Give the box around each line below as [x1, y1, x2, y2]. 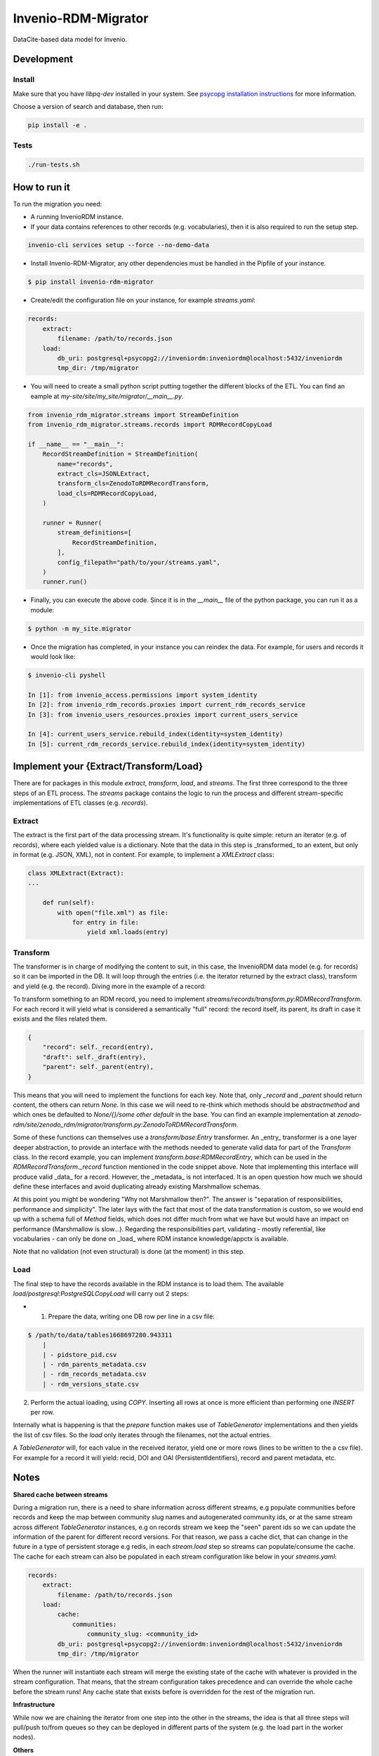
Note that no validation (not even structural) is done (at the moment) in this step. [13, 1247, 246, 1256]
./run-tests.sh [27, 161, 80, 169]
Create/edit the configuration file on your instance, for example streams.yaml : [30, 296, 255, 305]
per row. [30, 1408, 55, 1417]
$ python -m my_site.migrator [27, 624, 132, 632]
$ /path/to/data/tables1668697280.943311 [27, 1331, 173, 1339]
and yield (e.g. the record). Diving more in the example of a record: [13, 982, 206, 990]
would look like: [30, 653, 76, 661]
